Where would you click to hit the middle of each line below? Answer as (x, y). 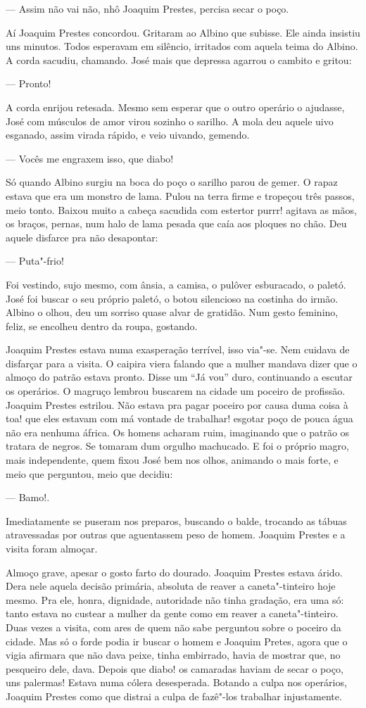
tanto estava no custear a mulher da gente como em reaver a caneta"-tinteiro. (172, 613)
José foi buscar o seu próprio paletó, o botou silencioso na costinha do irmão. (172, 298)
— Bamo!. (28, 497)
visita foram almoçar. (52, 548)
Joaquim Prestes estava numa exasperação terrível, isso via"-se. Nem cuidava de (178, 349)
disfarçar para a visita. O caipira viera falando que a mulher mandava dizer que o (182, 363)
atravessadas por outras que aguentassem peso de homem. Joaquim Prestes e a (176, 535)
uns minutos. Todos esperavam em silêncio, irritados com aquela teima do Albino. (182, 46)
